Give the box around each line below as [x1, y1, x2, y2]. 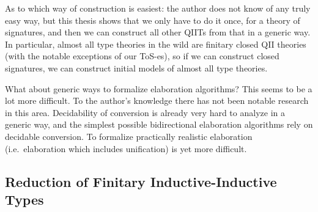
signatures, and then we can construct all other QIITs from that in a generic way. [5, 26, 311, 38]
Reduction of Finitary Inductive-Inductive [5, 172, 277, 191]
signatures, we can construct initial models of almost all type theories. [5, 61, 268, 74]
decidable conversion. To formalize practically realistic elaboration [5, 130, 253, 142]
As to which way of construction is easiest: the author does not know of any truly [5, 2, 311, 14]
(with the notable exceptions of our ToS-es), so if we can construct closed [5, 49, 279, 62]
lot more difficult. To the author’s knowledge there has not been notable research [5, 94, 309, 107]
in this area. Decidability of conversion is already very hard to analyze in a [5, 106, 285, 119]
